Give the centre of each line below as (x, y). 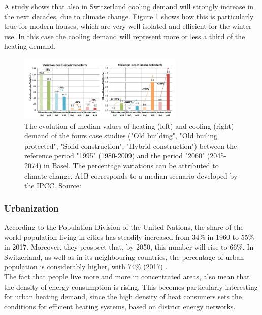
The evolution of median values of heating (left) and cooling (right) (129, 126)
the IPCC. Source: (53, 185)
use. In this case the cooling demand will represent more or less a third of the (125, 36)
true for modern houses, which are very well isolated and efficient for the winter (128, 26)
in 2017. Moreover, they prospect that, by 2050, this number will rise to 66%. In (129, 247)
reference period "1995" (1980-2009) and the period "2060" (115, 155)
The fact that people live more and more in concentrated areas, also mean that (127, 276)
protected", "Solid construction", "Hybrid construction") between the (131, 145)
